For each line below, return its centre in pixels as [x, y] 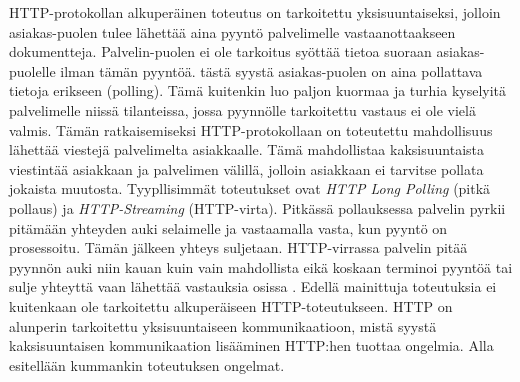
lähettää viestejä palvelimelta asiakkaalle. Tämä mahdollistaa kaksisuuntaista [247, 149]
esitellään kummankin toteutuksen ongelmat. [147, 364]
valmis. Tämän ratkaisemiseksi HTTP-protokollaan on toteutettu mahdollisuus [251, 129]
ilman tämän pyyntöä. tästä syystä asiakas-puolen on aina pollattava [271, 70]
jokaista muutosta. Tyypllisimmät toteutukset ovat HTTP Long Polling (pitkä [250, 188]
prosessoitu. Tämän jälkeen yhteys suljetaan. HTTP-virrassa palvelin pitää [238, 247]
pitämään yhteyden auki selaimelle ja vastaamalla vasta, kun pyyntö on [228, 227]
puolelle [32, 70]
